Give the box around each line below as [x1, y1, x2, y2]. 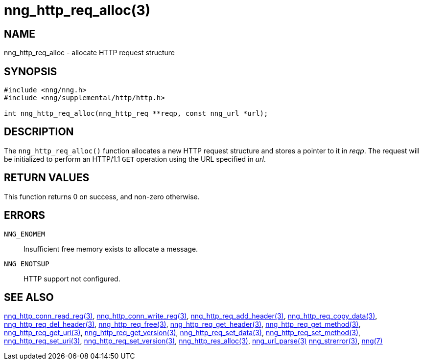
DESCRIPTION [4, 126, 74, 138]
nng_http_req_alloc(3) [4, 2, 151, 19]
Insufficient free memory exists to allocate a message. [23, 244, 198, 253]
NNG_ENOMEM [4, 230, 46, 238]
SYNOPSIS [4, 65, 57, 78]
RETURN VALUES [4, 171, 90, 184]
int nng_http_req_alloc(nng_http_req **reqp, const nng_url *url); [4, 109, 268, 118]
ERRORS [4, 209, 46, 222]
